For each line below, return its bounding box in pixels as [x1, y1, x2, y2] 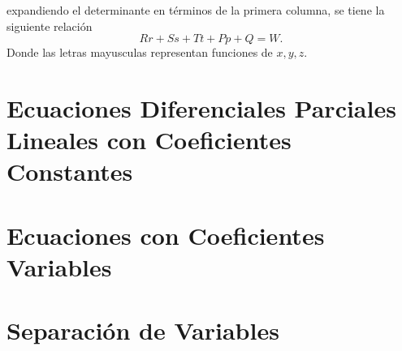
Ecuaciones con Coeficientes [6, 218, 325, 251]
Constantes [6, 155, 133, 188]
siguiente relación [6, 17, 93, 34]
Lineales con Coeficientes [6, 123, 292, 156]
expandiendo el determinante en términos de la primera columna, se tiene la [6, 2, 385, 18]
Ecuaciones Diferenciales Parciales [6, 91, 396, 124]
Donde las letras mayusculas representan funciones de [6, 44, 273, 61]
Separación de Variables [6, 314, 279, 347]
